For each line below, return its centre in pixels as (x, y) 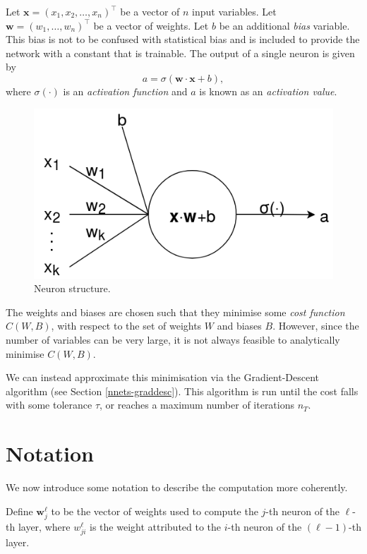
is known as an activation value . (268, 91)
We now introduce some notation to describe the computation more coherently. (177, 487)
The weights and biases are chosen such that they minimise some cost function (175, 312)
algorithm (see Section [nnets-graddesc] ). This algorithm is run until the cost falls (182, 391)
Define (19, 511)
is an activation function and (125, 91)
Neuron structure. (72, 288)
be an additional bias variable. (284, 25)
